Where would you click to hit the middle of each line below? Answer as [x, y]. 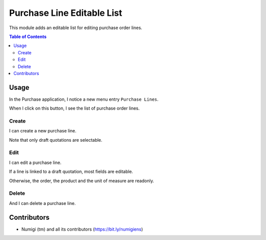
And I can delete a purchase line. [42, 203]
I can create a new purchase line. [43, 131]
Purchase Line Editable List [66, 13]
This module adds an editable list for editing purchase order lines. [76, 28]
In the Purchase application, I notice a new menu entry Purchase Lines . [84, 99]
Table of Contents [28, 37]
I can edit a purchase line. [35, 162]
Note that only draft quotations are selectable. [56, 140]
